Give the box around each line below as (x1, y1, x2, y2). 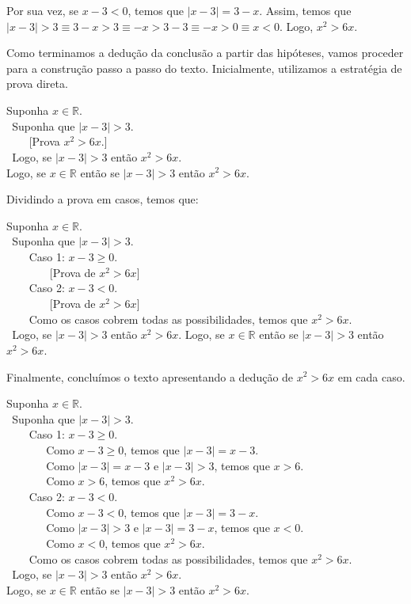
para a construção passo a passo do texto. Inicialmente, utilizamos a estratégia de (6, 59, 402, 76)
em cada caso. (337, 368, 405, 385)
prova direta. (6, 75, 68, 92)
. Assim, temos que (259, 2, 352, 18)
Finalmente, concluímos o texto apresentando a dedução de (6, 368, 294, 385)
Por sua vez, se (6, 2, 78, 18)
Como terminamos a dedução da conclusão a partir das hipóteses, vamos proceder (6, 44, 404, 61)
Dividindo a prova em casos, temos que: (6, 191, 199, 207)
